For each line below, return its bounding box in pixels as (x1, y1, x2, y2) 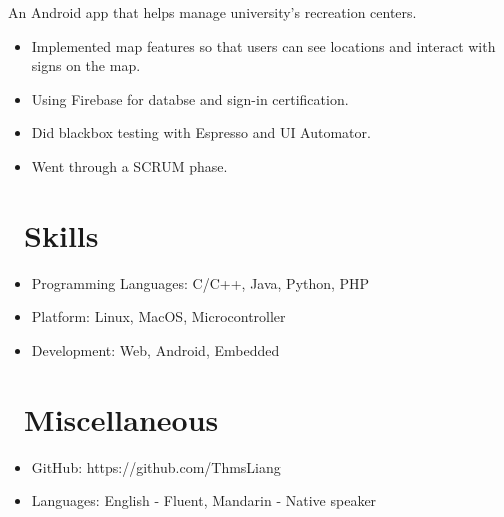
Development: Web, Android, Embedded (31, 339, 280, 360)
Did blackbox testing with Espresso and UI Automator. (31, 122, 371, 143)
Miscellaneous (24, 398, 219, 439)
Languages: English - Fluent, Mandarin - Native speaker (31, 490, 377, 511)
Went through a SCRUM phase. (31, 155, 228, 176)
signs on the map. (31, 55, 141, 76)
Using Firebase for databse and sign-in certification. (31, 88, 349, 109)
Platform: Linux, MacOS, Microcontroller (31, 306, 286, 327)
